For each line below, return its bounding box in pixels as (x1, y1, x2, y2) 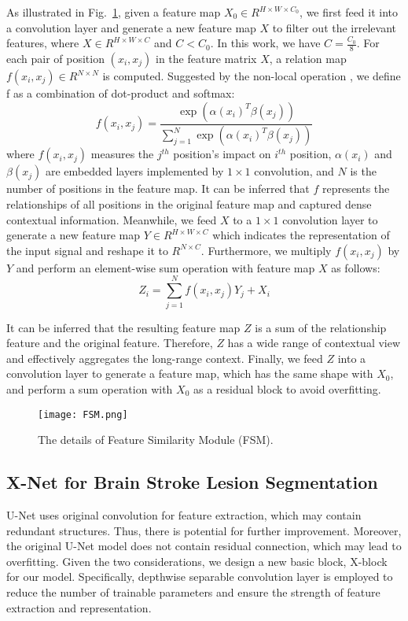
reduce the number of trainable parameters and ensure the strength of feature (6, 583, 380, 600)
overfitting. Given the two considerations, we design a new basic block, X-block (6, 553, 388, 569)
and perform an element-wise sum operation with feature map (16, 259, 315, 275)
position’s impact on (173, 146, 271, 162)
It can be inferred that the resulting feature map (6, 319, 241, 335)
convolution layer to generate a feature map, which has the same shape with (6, 365, 373, 382)
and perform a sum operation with (6, 380, 173, 397)
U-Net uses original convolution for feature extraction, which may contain (6, 507, 362, 523)
